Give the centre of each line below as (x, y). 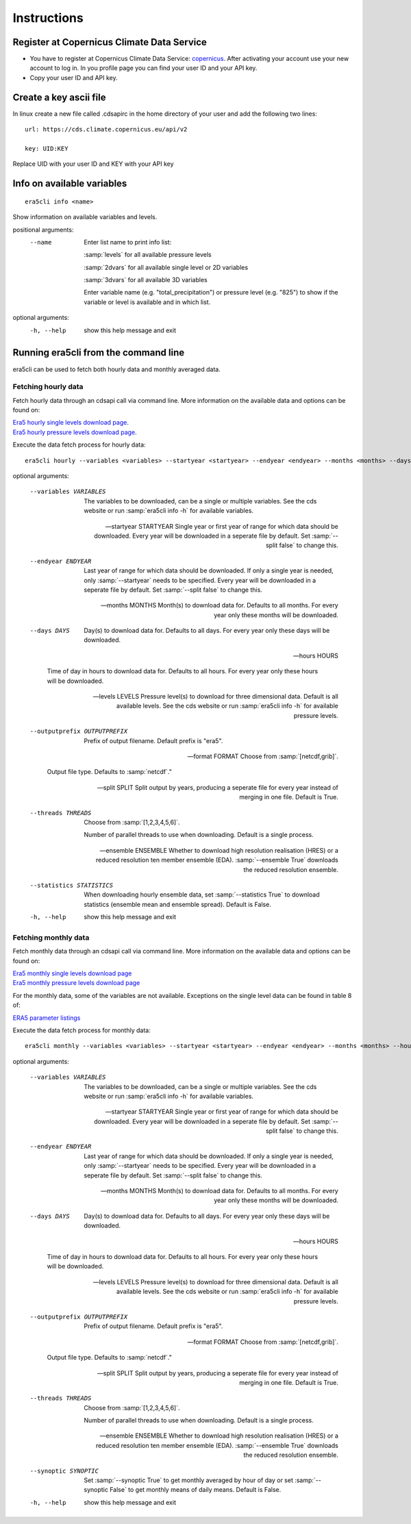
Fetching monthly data (51, 937)
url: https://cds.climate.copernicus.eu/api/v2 (106, 129)
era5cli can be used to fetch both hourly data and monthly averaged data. (116, 369)
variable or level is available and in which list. (147, 302)
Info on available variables (70, 184)
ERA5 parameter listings (47, 1018)
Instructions (48, 18)
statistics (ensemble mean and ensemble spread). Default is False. (178, 904)
